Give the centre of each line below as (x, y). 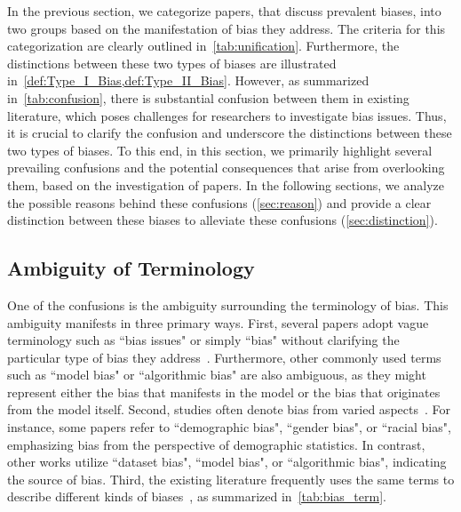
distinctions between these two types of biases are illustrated (172, 63)
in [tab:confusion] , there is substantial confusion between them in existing (208, 97)
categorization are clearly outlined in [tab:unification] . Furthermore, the (203, 46)
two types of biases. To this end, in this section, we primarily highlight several (220, 150)
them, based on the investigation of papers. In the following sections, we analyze (226, 184)
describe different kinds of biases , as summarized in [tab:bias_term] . (197, 496)
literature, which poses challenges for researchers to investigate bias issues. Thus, (227, 115)
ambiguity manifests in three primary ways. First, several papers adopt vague (218, 322)
